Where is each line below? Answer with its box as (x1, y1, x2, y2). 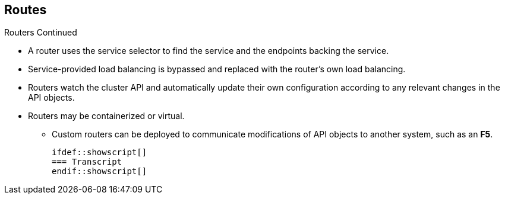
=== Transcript (52, 157, 122, 167)
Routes (4, 2, 47, 17)
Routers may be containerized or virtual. (28, 111, 185, 121)
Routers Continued (4, 27, 77, 38)
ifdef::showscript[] (52, 147, 147, 158)
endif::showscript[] (52, 166, 147, 176)
